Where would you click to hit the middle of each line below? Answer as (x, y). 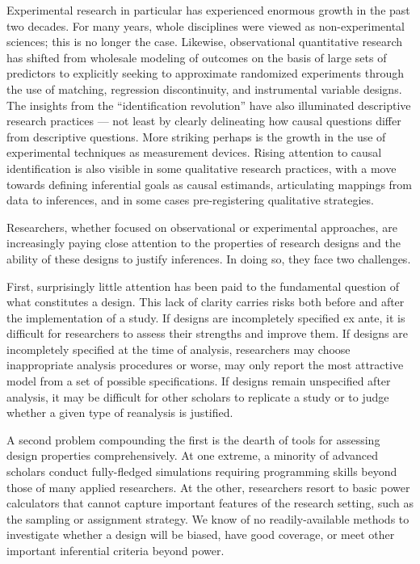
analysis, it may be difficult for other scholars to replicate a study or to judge (198, 396)
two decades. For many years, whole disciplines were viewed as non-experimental (206, 25)
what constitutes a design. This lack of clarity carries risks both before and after (206, 302)
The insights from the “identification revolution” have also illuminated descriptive (209, 105)
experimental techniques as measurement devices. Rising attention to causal (194, 152)
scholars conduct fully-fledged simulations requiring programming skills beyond (202, 471)
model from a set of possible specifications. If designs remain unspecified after (199, 381)
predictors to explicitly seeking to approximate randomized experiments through (206, 73)
